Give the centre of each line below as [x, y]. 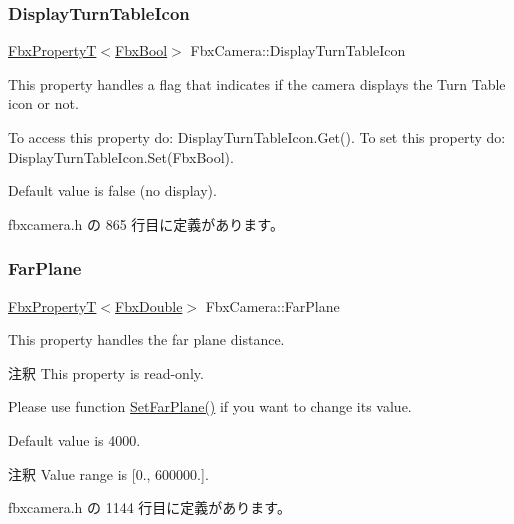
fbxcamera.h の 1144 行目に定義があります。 [149, 507]
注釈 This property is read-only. [106, 372]
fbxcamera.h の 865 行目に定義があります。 [146, 223]
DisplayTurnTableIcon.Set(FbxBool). [121, 156]
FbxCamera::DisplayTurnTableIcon [298, 50]
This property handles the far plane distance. [146, 339]
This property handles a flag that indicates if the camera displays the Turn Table [257, 83]
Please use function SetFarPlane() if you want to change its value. [210, 406]
